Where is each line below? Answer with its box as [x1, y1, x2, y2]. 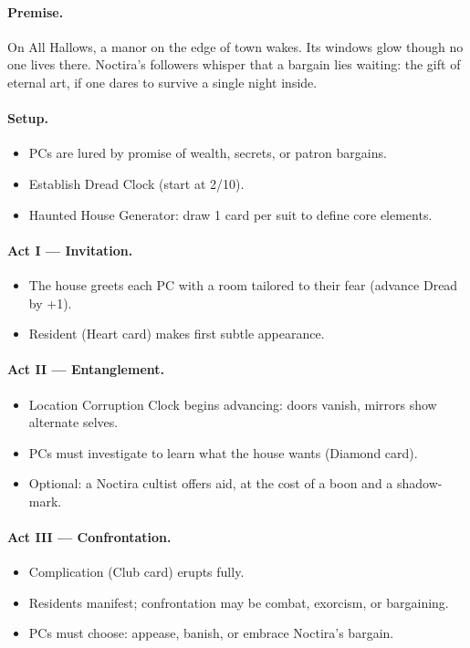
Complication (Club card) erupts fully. [28, 562, 245, 581]
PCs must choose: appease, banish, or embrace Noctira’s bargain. [28, 623, 394, 643]
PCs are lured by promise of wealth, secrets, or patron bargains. [28, 143, 387, 162]
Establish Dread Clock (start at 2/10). [28, 173, 245, 193]
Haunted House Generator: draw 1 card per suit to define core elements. [28, 204, 433, 224]
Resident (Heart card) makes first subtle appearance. [28, 324, 325, 343]
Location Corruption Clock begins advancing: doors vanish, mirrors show [28, 394, 437, 413]
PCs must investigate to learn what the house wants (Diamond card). [28, 443, 418, 462]
